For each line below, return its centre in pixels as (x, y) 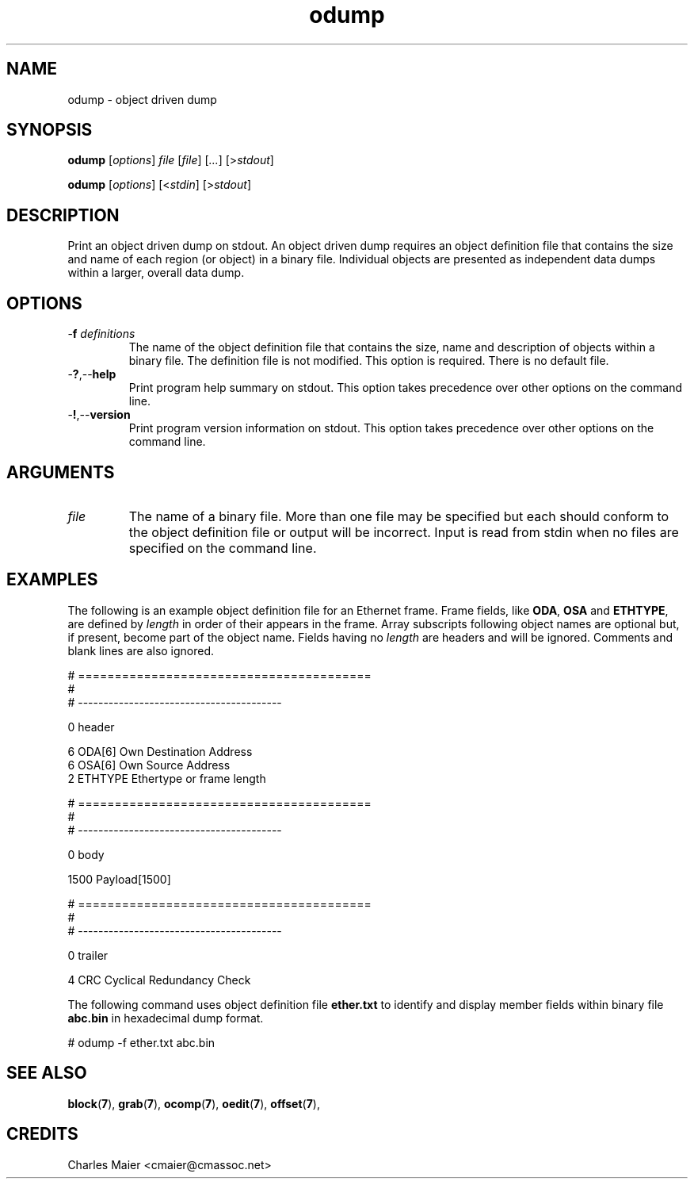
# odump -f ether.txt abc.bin (141, 1042)
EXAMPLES (52, 580)
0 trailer (88, 955)
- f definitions (101, 334)
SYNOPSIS (50, 130)
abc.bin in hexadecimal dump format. (166, 1018)
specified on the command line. (223, 548)
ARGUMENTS (61, 472)
